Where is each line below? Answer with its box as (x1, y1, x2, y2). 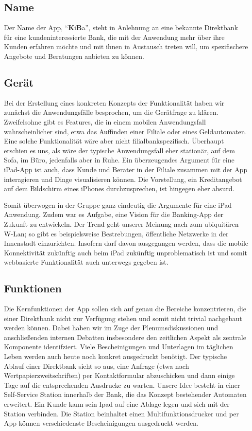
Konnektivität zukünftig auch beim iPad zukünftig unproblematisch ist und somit (4, 247, 248, 257)
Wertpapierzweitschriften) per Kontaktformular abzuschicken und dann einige (4, 370, 235, 380)
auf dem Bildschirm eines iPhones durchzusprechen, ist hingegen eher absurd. (4, 183, 235, 194)
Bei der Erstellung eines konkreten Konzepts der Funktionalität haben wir (4, 97, 225, 108)
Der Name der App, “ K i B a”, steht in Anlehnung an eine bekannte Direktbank (4, 22, 238, 33)
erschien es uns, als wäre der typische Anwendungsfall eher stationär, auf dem (4, 145, 235, 155)
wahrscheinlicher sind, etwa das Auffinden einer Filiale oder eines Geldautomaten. (4, 126, 247, 136)
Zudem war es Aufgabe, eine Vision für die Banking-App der (43, 209, 223, 219)
